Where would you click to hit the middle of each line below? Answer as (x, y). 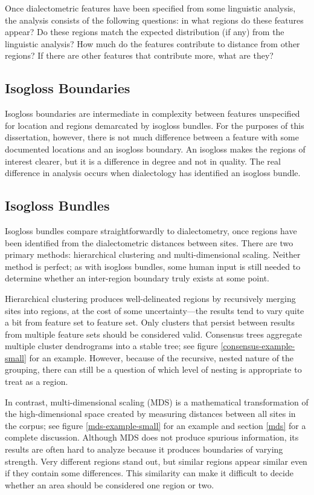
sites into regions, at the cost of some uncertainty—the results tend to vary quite (155, 310)
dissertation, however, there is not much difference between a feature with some (152, 137)
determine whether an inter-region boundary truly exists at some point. (137, 278)
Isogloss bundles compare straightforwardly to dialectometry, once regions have (151, 230)
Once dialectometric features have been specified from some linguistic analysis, (150, 8)
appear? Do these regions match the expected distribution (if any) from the (145, 32)
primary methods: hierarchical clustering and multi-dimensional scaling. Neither (153, 254)
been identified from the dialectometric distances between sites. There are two (149, 242)
